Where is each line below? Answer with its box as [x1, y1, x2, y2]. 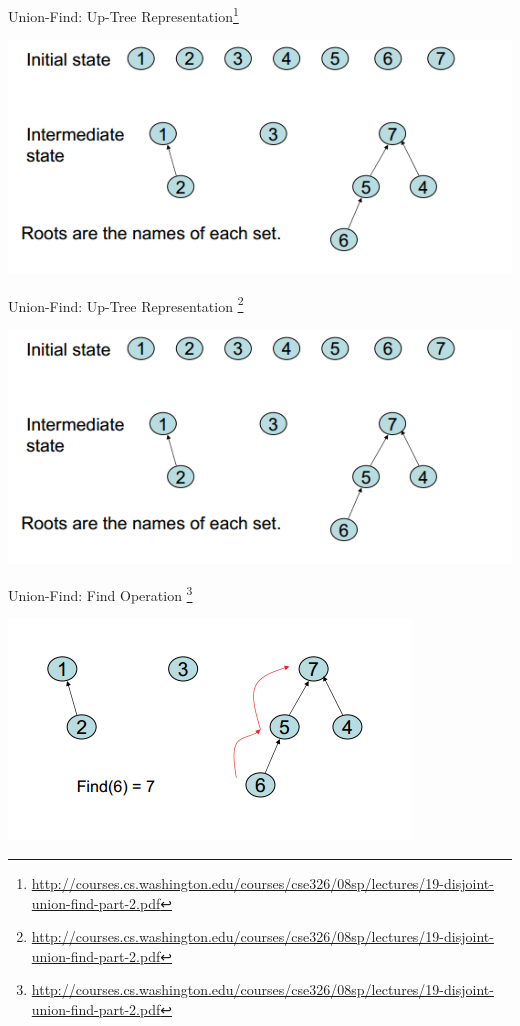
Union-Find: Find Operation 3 [8, 582, 193, 605]
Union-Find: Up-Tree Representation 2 [8, 292, 244, 316]
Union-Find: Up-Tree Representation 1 [8, 3, 239, 26]
